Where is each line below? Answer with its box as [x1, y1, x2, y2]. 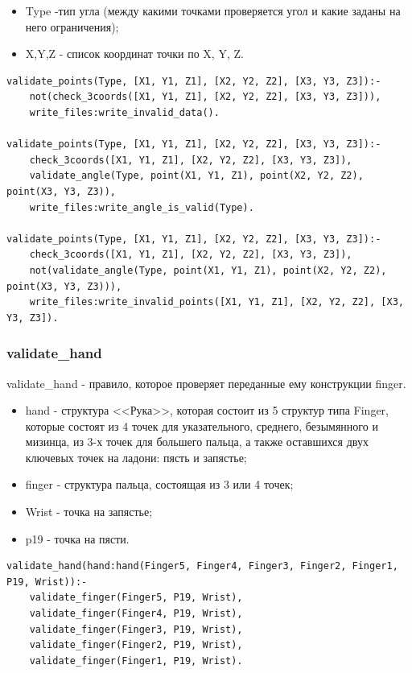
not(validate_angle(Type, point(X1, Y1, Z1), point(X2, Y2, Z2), [29, 264, 387, 276]
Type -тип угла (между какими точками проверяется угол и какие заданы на [25, 2, 401, 19]
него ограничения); [25, 18, 119, 35]
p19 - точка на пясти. [25, 530, 130, 547]
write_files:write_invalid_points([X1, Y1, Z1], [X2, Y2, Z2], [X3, [29, 296, 404, 308]
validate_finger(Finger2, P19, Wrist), [29, 639, 243, 651]
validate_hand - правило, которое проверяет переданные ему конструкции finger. [6, 374, 406, 391]
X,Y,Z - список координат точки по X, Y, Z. [25, 45, 244, 62]
